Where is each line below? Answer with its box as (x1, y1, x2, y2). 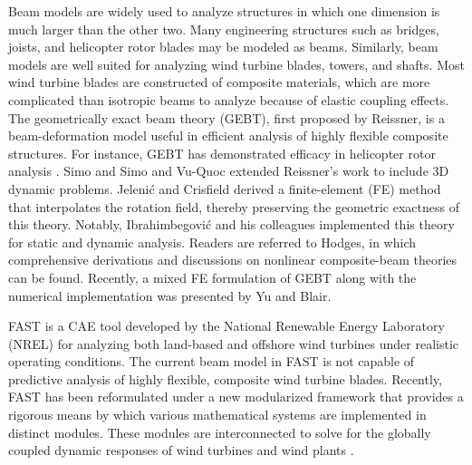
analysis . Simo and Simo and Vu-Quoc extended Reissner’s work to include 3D (8, 161, 449, 180)
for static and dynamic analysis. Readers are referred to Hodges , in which (8, 232, 416, 251)
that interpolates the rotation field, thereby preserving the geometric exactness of (8, 197, 459, 216)
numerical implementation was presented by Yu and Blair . (8, 286, 332, 305)
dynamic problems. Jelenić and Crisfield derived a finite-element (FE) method (8, 179, 441, 198)
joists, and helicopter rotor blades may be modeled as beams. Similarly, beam (8, 37, 438, 56)
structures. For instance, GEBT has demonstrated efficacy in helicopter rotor (8, 143, 436, 162)
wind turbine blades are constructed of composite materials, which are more (8, 73, 430, 92)
